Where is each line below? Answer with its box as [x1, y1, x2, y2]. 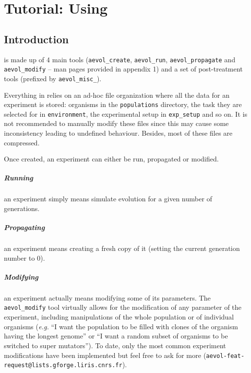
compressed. [4, 137, 40, 147]
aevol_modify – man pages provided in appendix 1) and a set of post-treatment [4, 64, 243, 74]
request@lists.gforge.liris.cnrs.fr [4, 362, 123, 369]
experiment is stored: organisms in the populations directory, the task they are [4, 99, 242, 109]
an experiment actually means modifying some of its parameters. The [4, 292, 211, 302]
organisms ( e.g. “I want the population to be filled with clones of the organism [4, 321, 238, 331]
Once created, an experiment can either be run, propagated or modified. [4, 154, 219, 164]
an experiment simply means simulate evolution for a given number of [4, 194, 213, 204]
